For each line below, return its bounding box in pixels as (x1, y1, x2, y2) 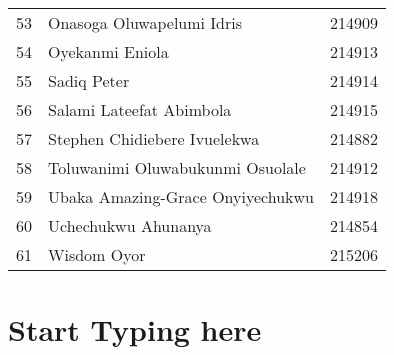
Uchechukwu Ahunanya (48, 214, 212, 237)
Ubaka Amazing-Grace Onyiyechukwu (48, 185, 314, 208)
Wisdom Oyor (48, 243, 146, 266)
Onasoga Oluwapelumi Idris (48, 11, 243, 34)
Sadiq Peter (48, 69, 130, 92)
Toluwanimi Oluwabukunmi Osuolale (48, 156, 306, 179)
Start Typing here (8, 309, 262, 350)
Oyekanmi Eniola (48, 40, 169, 63)
